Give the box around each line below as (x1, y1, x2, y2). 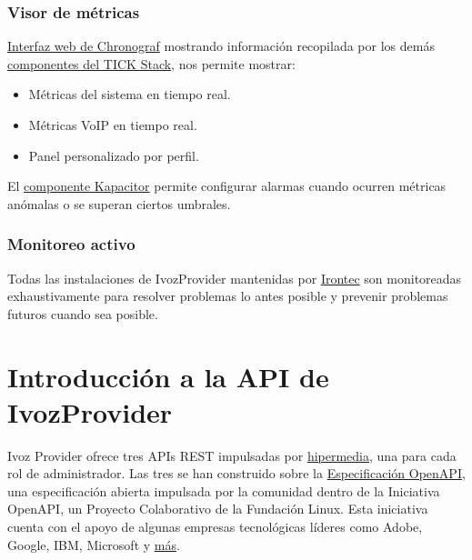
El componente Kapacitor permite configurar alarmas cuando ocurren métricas (7, 176, 447, 195)
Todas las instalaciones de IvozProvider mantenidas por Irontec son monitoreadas (7, 268, 462, 287)
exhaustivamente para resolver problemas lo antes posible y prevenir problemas (7, 286, 448, 305)
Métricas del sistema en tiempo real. (28, 85, 231, 104)
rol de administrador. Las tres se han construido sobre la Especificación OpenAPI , (7, 464, 466, 483)
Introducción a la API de (7, 357, 329, 395)
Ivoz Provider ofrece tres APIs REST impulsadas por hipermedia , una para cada (7, 445, 457, 465)
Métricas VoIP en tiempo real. (28, 115, 197, 134)
